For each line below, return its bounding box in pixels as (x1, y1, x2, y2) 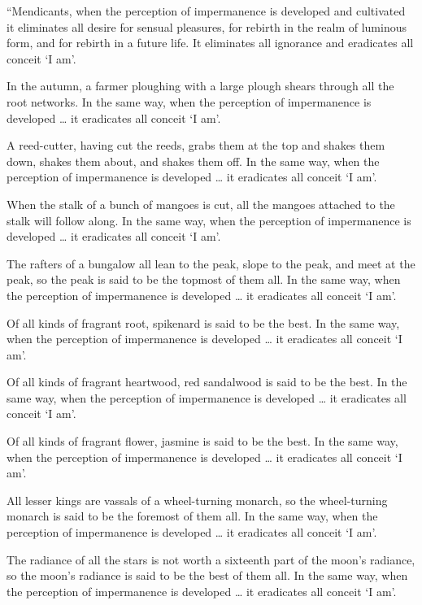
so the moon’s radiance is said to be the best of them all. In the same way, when (7, 567, 408, 584)
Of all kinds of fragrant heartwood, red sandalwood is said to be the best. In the (7, 373, 407, 390)
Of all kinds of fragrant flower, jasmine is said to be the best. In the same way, (7, 433, 398, 450)
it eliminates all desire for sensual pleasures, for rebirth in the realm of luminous (7, 18, 407, 35)
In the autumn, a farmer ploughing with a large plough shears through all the (7, 77, 394, 94)
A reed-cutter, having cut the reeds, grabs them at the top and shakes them (7, 137, 385, 154)
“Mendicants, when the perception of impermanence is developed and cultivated (7, 2, 406, 19)
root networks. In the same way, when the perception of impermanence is (7, 93, 372, 110)
